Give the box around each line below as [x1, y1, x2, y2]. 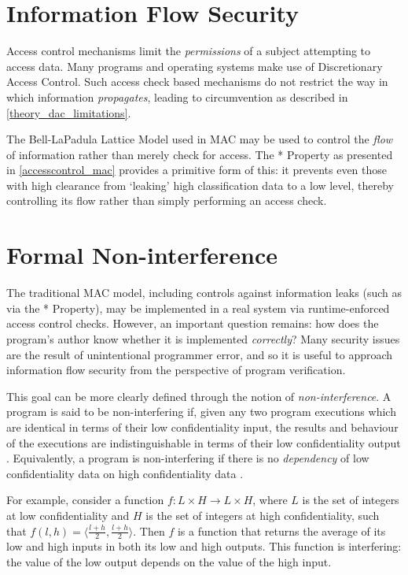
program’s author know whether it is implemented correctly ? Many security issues [6, 330, 400, 347]
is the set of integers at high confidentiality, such [145, 506, 380, 523]
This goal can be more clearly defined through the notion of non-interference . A [6, 388, 391, 404]
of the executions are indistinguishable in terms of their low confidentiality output [6, 434, 401, 451]
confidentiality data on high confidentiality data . [6, 465, 244, 481]
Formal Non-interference [6, 239, 278, 271]
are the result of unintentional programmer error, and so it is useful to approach [6, 346, 393, 362]
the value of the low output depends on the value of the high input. [6, 553, 332, 569]
